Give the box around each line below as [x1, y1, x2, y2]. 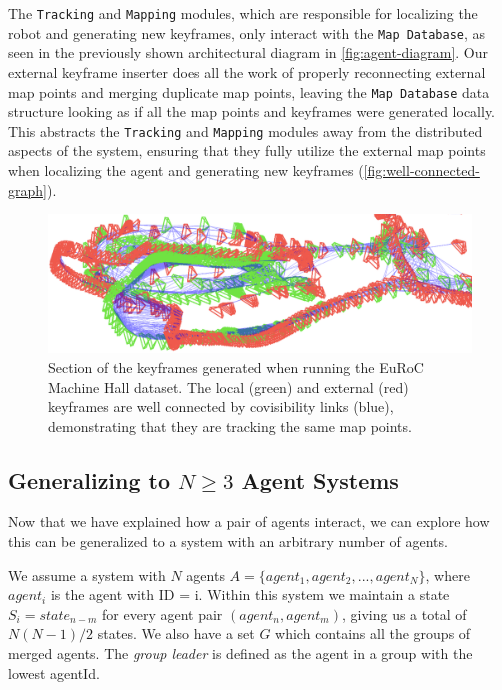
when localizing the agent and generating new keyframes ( [8, 160, 364, 180]
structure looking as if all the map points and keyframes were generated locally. [8, 101, 496, 122]
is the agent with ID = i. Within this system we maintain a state [50, 584, 450, 605]
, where [425, 564, 470, 585]
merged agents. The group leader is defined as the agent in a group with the [8, 643, 473, 664]
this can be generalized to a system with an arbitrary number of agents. [8, 531, 448, 552]
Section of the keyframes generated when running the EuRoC [48, 356, 424, 377]
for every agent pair [102, 603, 223, 624]
